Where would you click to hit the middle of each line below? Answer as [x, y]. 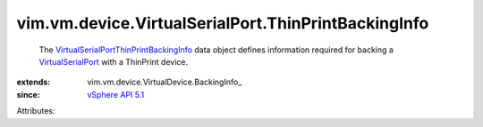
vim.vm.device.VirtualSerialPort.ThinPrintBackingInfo [223, 23]
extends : [34, 82]
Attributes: [36, 111]
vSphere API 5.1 [116, 94]
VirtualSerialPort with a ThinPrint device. [113, 61]
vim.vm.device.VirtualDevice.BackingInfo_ [165, 82]
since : [28, 94]
